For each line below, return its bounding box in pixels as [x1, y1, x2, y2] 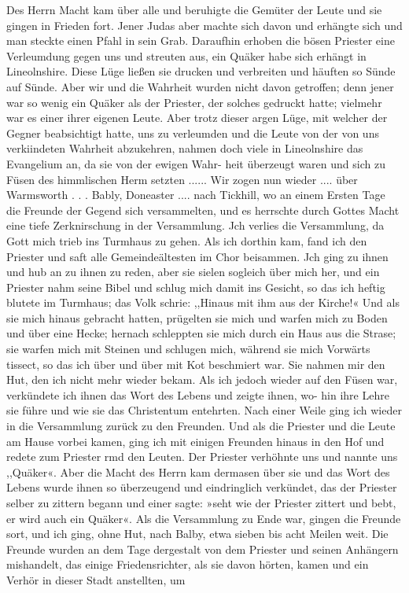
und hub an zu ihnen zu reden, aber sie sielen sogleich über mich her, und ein [6, 263, 380, 280]
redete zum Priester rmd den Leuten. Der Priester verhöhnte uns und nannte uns [6, 448, 398, 465]
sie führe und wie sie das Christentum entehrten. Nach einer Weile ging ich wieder [6, 402, 402, 418]
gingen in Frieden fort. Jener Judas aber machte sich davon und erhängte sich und [6, 17, 403, 33]
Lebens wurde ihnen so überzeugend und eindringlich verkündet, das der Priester [6, 479, 397, 495]
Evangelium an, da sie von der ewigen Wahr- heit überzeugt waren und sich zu [6, 155, 385, 171]
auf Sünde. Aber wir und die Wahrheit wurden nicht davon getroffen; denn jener [6, 78, 394, 94]
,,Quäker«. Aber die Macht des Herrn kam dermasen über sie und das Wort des [6, 463, 390, 480]
